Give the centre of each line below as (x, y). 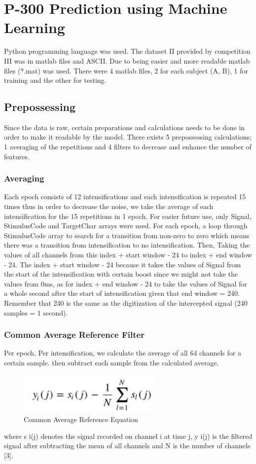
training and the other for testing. (55, 80)
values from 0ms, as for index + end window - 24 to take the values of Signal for (126, 283)
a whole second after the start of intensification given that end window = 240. (122, 293)
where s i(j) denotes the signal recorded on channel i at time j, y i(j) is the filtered (128, 436)
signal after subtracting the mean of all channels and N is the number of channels (127, 446)
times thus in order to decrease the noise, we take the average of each (109, 206)
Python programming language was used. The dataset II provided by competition (127, 51)
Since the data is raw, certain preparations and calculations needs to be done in (125, 127)
